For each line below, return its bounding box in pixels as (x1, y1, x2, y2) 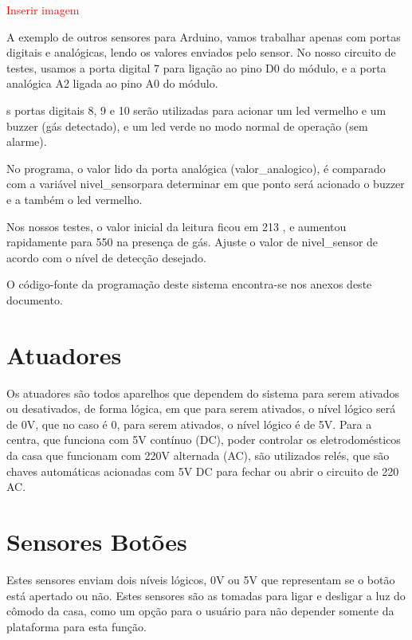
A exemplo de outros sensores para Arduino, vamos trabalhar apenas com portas (6, 28, 401, 45)
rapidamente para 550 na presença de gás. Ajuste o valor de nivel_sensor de (6, 234, 379, 250)
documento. (6, 291, 63, 308)
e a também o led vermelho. (6, 190, 143, 207)
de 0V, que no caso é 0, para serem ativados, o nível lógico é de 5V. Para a (6, 415, 372, 432)
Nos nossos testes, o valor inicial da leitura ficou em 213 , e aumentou (6, 218, 347, 234)
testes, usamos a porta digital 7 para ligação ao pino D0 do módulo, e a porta (6, 59, 386, 76)
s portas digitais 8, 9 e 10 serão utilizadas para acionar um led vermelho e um (6, 101, 386, 118)
